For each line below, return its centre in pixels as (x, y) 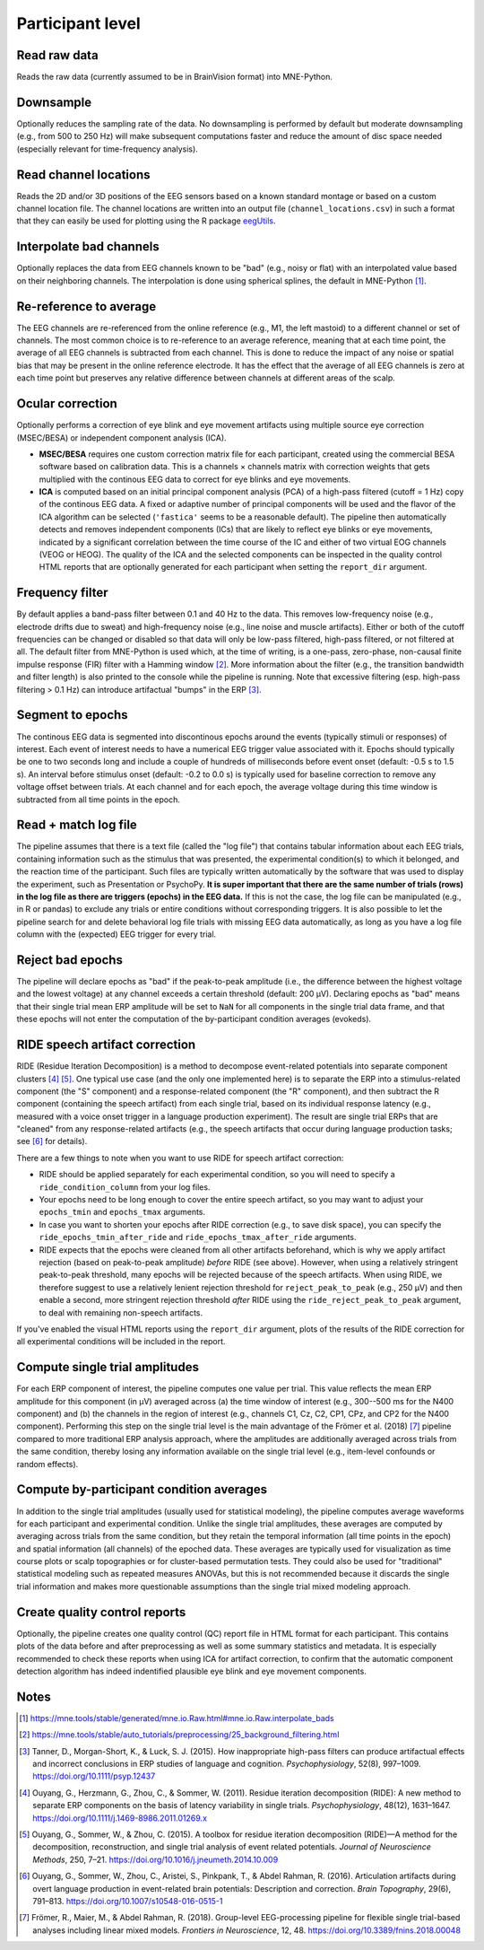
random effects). (48, 1464)
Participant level (78, 23)
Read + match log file (77, 825)
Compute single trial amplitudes (108, 1367)
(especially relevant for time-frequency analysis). (108, 149)
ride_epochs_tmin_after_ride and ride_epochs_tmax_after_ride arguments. (198, 1237)
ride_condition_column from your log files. (125, 1187)
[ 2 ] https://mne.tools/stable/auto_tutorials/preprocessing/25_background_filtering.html (179, 1735)
